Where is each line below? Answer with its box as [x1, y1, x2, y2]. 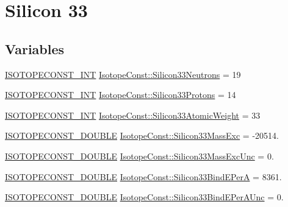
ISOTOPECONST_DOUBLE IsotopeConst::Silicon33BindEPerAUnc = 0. [5, 191, 284, 203]
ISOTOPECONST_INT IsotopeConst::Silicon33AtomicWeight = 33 [5, 108, 261, 121]
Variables [5, 39, 65, 58]
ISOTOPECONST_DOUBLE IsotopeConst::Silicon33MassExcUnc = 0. [5, 149, 274, 162]
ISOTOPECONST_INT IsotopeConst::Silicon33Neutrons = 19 [5, 68, 241, 80]
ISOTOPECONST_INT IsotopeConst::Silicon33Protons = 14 [5, 88, 236, 101]
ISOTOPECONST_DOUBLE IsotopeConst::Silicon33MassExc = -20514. [5, 129, 279, 142]
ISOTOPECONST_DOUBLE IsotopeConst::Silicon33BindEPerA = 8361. [5, 170, 282, 183]
